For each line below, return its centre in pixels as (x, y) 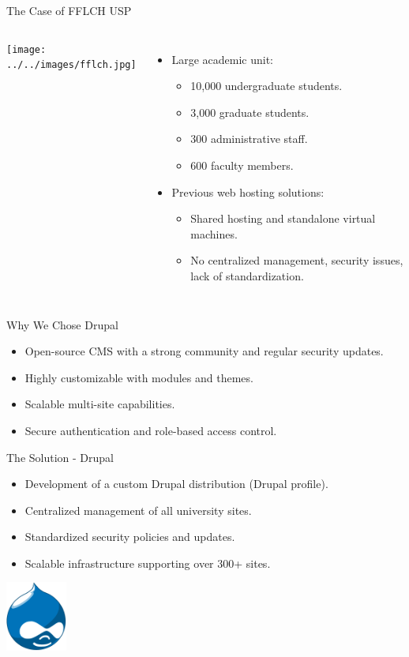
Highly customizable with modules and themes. (139, 377)
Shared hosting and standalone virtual (283, 218)
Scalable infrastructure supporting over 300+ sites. (148, 563)
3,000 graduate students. (250, 112)
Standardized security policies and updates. (130, 537)
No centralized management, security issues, (297, 260)
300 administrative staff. (249, 139)
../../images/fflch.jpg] (71, 65)
